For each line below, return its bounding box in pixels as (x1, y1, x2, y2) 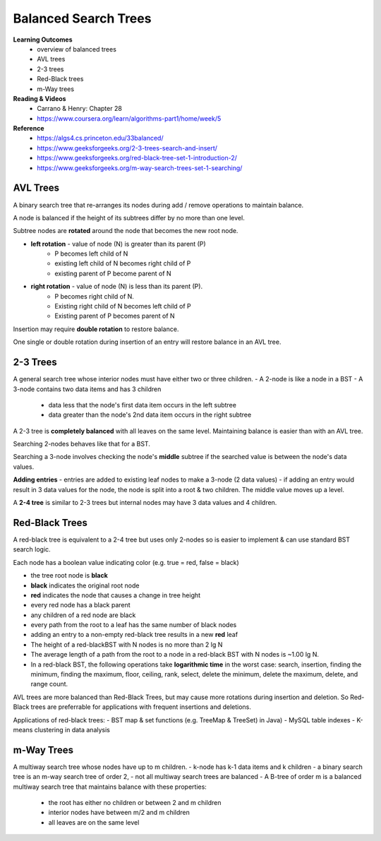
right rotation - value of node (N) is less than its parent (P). (30, 282, 203, 291)
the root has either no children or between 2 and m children (48, 799, 222, 807)
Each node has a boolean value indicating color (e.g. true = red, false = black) (13, 558, 239, 566)
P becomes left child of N (54, 249, 128, 258)
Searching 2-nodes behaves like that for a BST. (13, 440, 151, 448)
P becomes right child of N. (54, 292, 134, 300)
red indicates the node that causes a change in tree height (30, 590, 201, 600)
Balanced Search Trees (13, 11, 152, 26)
